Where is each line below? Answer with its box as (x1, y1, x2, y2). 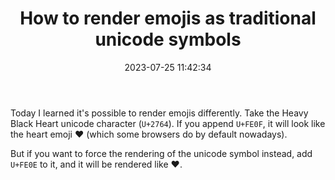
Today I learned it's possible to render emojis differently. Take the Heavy (10, 107, 309, 119)
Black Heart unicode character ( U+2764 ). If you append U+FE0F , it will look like (10, 117, 326, 129)
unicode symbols (94, 28, 242, 51)
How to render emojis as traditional (19, 7, 317, 30)
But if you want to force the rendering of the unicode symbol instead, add (10, 147, 313, 159)
